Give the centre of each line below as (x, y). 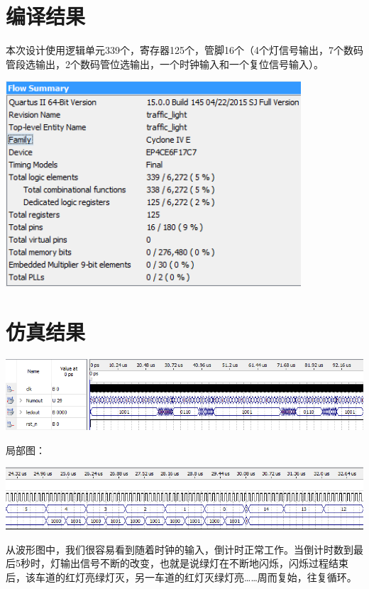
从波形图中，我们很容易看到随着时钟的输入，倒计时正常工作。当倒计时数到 (180, 549)
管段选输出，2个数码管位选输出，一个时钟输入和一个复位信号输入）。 (165, 64)
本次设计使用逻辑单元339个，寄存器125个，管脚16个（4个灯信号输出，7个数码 (184, 50)
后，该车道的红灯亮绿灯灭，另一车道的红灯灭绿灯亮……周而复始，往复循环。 (181, 577)
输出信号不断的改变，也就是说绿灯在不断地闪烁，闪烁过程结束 (204, 563)
